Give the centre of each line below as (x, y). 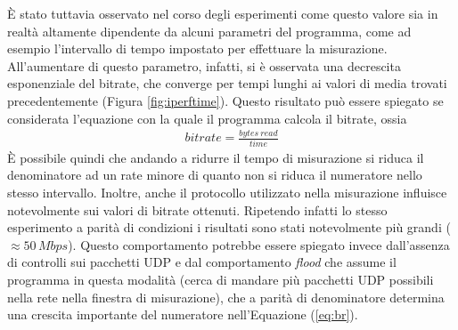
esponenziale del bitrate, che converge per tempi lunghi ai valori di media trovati (227, 83)
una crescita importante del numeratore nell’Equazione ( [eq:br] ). (183, 314)
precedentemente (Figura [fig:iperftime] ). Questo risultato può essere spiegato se (225, 100)
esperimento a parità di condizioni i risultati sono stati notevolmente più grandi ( (229, 227)
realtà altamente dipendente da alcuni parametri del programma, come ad (209, 31)
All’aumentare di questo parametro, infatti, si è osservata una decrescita (204, 65)
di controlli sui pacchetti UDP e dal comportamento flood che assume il (202, 262)
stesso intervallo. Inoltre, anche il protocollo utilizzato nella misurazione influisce (227, 192)
